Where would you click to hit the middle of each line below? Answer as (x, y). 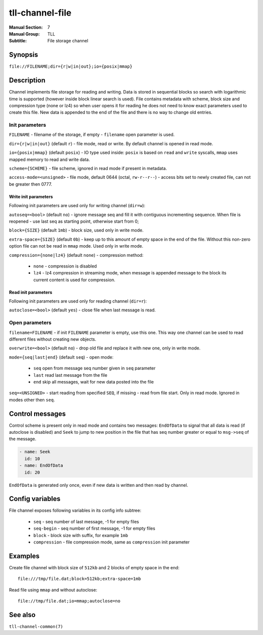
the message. (23, 439)
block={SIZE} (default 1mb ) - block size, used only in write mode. (76, 230)
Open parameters (30, 323)
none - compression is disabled (65, 266)
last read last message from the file (70, 375)
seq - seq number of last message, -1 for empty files (86, 521)
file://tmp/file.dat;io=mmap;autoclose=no (69, 601)
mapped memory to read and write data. (49, 159)
